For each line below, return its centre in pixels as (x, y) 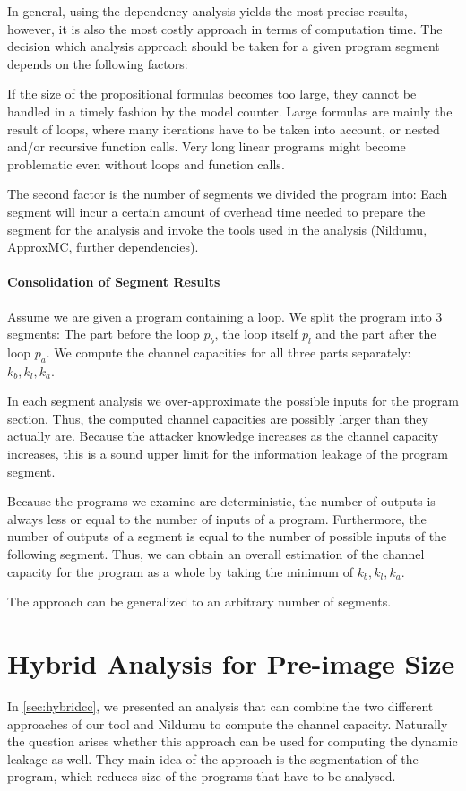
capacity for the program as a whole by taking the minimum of (180, 571)
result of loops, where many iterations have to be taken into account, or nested (224, 129)
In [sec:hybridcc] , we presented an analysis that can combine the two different (220, 705)
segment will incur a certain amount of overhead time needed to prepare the (216, 211)
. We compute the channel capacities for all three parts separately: (229, 352)
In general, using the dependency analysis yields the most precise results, (207, 11)
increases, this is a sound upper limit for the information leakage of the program (228, 454)
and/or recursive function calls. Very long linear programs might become (207, 146)
